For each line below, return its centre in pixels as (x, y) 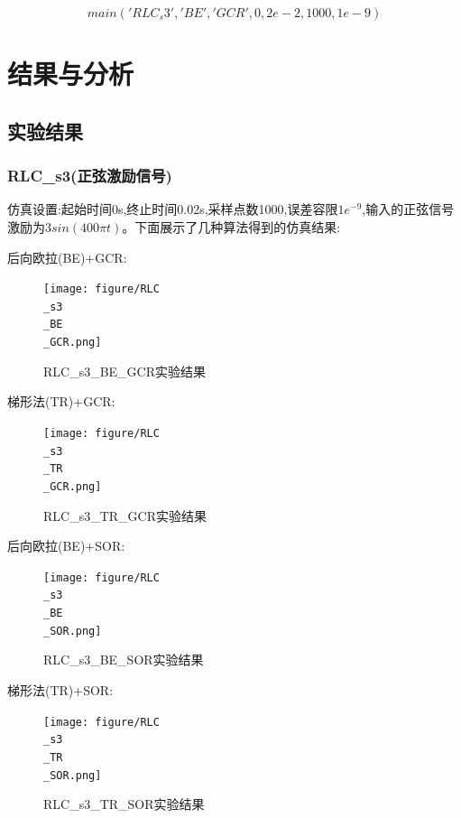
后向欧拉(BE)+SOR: (66, 546)
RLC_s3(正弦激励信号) (90, 176)
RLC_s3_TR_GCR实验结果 (125, 515)
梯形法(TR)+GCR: (61, 401)
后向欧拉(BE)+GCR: (67, 257)
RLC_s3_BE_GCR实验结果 (125, 371)
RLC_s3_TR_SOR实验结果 (124, 804)
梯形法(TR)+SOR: (60, 690)
